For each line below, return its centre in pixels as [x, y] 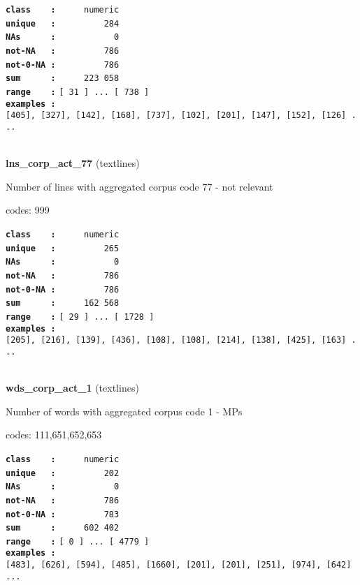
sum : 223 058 [63, 79]
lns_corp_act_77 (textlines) [73, 163]
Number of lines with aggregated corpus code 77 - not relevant [139, 186]
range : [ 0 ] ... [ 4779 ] [78, 541]
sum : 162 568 [63, 303]
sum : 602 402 [63, 528]
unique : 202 [63, 473]
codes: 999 [28, 210]
